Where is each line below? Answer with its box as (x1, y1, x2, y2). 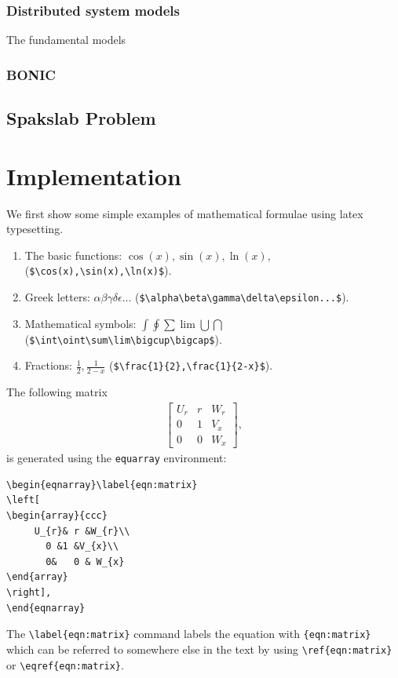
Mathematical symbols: (24, 315, 137, 331)
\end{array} (6, 571, 68, 583)
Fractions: (24, 357, 73, 374)
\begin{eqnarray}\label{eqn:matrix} (6, 479, 198, 490)
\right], (6, 587, 52, 599)
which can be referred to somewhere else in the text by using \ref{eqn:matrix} (6, 640, 393, 657)
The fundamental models (6, 31, 126, 48)
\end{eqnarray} (6, 602, 86, 614)
